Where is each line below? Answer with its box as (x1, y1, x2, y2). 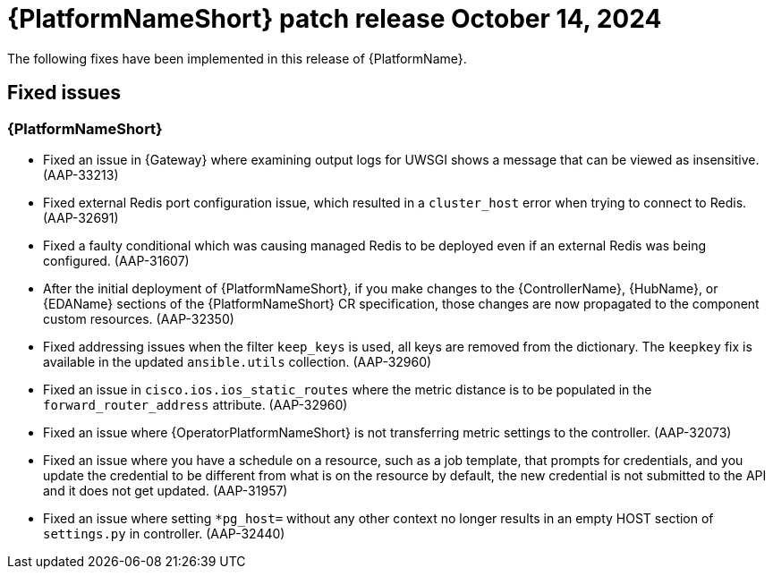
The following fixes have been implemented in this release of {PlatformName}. (7, 50, 467, 66)
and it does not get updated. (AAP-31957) (43, 482, 288, 498)
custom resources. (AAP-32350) (43, 310, 234, 326)
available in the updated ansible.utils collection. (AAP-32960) (43, 353, 432, 369)
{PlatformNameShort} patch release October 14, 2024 (7, 4, 662, 34)
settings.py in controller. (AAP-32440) (43, 525, 285, 541)
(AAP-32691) (43, 209, 119, 225)
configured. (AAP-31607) (43, 252, 190, 268)
